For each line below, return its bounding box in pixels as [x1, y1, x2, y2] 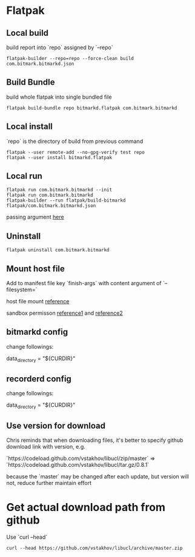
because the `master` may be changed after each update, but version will [6, 473, 189, 480]
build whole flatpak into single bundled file [6, 93, 112, 101]
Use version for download [6, 420, 106, 430]
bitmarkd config [6, 327, 68, 337]
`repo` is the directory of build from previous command [6, 137, 144, 145]
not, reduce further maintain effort [6, 480, 92, 487]
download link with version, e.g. [6, 443, 86, 450]
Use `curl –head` [6, 533, 48, 541]
